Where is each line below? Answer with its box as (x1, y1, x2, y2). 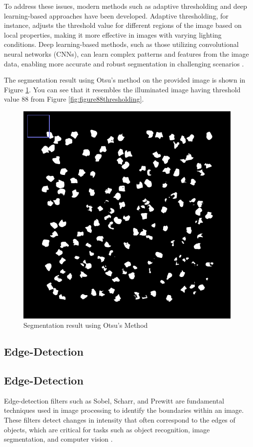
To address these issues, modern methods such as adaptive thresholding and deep (4, 1, 247, 11)
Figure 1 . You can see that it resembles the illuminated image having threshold (4, 84, 241, 94)
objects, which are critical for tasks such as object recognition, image (4, 424, 210, 434)
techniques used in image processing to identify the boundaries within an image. (4, 405, 244, 415)
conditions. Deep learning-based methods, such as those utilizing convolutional (4, 39, 239, 49)
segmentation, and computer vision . (4, 434, 113, 444)
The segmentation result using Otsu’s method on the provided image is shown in (4, 75, 246, 85)
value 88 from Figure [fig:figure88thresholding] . (4, 94, 144, 104)
